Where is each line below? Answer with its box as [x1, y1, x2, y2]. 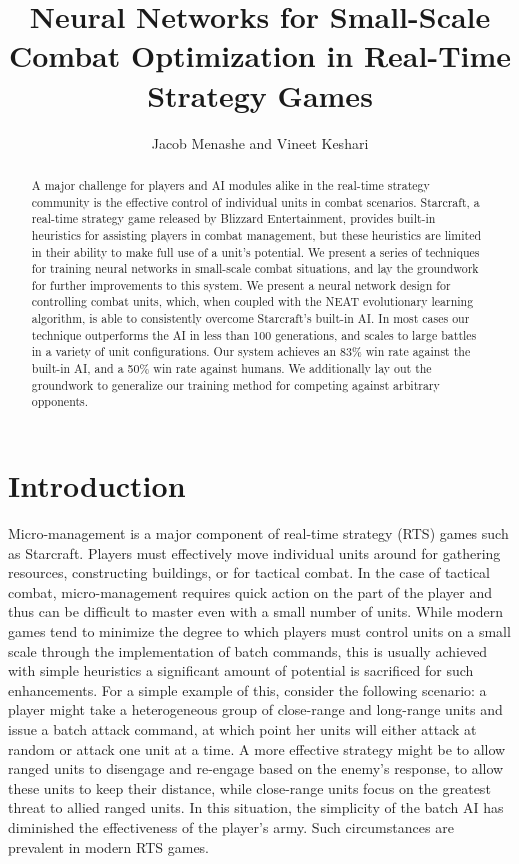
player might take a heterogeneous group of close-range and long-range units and [8, 699, 503, 720]
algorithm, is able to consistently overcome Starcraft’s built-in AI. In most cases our [31, 310, 470, 327]
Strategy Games [147, 74, 373, 115]
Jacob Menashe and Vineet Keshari [151, 132, 369, 153]
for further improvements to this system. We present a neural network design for [31, 276, 451, 293]
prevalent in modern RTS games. [8, 836, 210, 857]
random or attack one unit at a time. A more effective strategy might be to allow [8, 738, 506, 759]
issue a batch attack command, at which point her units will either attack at [8, 718, 477, 739]
